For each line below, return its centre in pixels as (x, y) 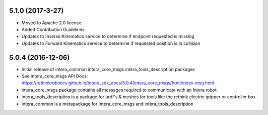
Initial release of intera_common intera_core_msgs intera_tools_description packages (108, 69)
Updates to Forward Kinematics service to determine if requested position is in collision (111, 43)
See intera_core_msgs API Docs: (55, 76)
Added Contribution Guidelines (53, 29)
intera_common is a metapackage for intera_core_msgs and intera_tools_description (107, 104)
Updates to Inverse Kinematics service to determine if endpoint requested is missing (108, 37)
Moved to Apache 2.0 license (52, 23)
